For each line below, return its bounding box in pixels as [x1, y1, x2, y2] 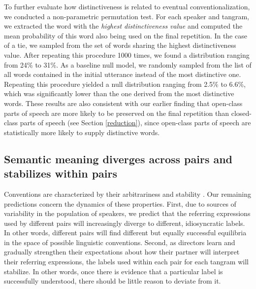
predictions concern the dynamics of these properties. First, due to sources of [4, 198, 236, 209]
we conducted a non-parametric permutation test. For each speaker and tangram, [4, 11, 249, 21]
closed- [231, 108, 252, 118]
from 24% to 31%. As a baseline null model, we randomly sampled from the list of [4, 59, 252, 70]
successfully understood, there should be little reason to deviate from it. [4, 276, 221, 286]
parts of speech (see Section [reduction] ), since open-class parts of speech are [20, 117, 251, 128]
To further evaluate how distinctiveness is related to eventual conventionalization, [4, 1, 250, 11]
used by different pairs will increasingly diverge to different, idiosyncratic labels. [4, 217, 245, 228]
